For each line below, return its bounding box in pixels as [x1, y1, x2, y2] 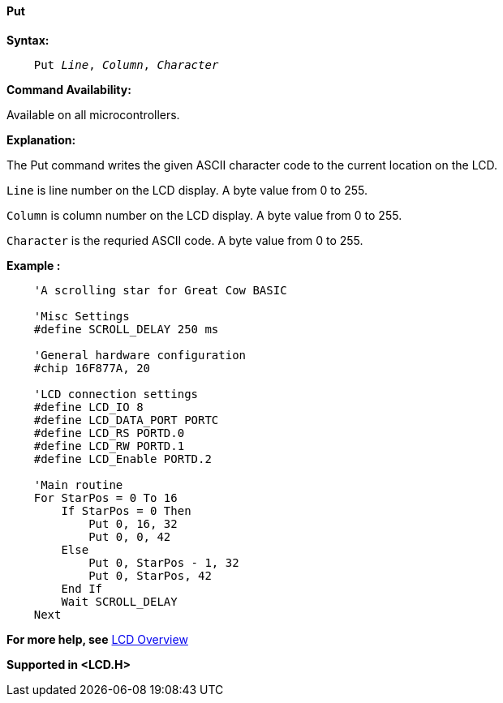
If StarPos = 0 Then [61, 504, 191, 517]
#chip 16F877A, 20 [33, 361, 151, 375]
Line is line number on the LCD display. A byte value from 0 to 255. [6, 182, 368, 197]
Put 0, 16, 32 [88, 517, 178, 530]
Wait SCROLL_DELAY [61, 594, 178, 608]
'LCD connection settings [33, 387, 199, 401]
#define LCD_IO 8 [33, 400, 144, 414]
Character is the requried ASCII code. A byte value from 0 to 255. [6, 233, 363, 247]
